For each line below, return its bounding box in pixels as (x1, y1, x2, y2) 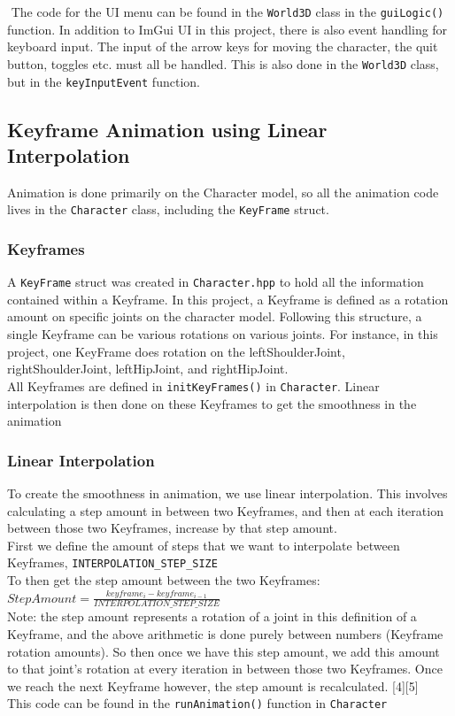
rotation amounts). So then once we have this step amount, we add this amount (7, 642, 440, 660)
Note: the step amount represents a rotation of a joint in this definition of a (7, 607, 417, 626)
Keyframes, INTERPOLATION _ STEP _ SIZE (7, 553, 218, 572)
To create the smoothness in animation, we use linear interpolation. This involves (7, 483, 448, 502)
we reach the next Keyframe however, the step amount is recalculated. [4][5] (7, 676, 419, 695)
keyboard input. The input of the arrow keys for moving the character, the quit (7, 37, 438, 56)
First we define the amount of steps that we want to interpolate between (7, 535, 400, 554)
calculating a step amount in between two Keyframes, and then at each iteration (7, 501, 443, 520)
